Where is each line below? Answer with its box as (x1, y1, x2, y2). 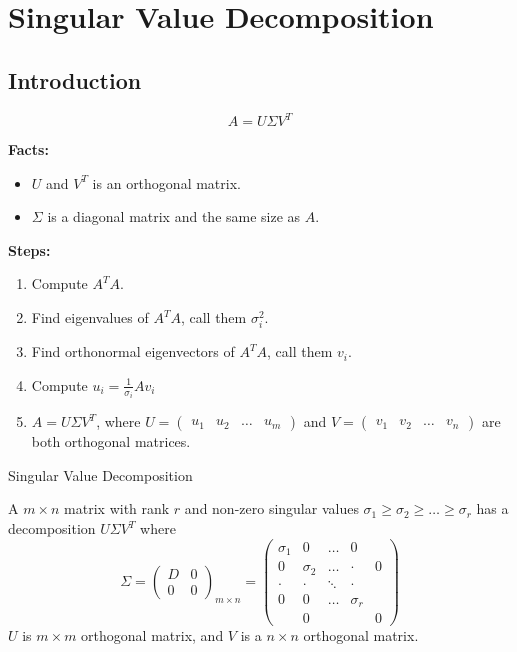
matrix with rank (64, 498, 170, 519)
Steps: (8, 239, 51, 260)
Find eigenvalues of (31, 307, 149, 328)
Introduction (8, 64, 142, 95)
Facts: (8, 139, 49, 160)
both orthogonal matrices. (31, 431, 191, 452)
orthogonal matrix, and (81, 625, 224, 646)
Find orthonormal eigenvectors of (31, 341, 235, 362)
